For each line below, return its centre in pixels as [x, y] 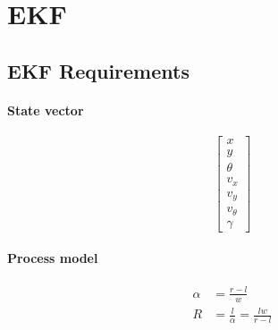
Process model [53, 258]
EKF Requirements [98, 70]
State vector [46, 110]
